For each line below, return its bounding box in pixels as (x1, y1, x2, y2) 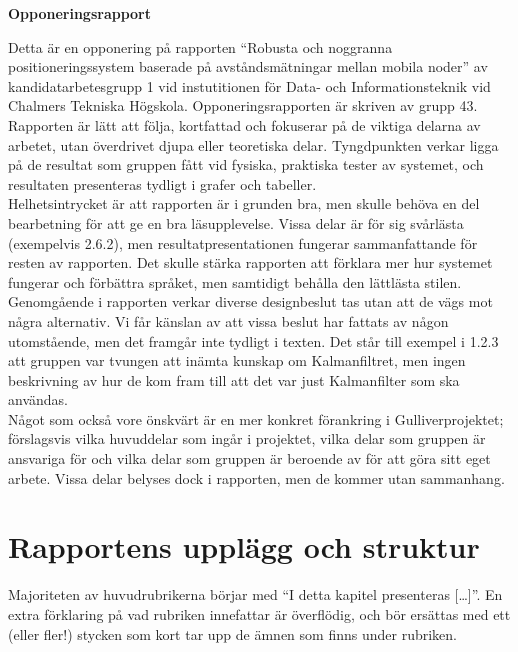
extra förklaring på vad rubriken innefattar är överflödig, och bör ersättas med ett (8, 603, 511, 624)
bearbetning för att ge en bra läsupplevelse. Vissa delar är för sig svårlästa (8, 212, 464, 233)
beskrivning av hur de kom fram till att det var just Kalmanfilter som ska (8, 369, 460, 390)
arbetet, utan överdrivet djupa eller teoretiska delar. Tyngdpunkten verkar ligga (8, 134, 499, 155)
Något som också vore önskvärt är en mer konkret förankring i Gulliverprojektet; (8, 408, 504, 429)
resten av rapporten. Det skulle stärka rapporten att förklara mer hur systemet (8, 252, 493, 273)
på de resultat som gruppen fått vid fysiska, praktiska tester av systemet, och (8, 154, 484, 175)
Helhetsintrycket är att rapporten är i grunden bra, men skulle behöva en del (8, 193, 480, 214)
